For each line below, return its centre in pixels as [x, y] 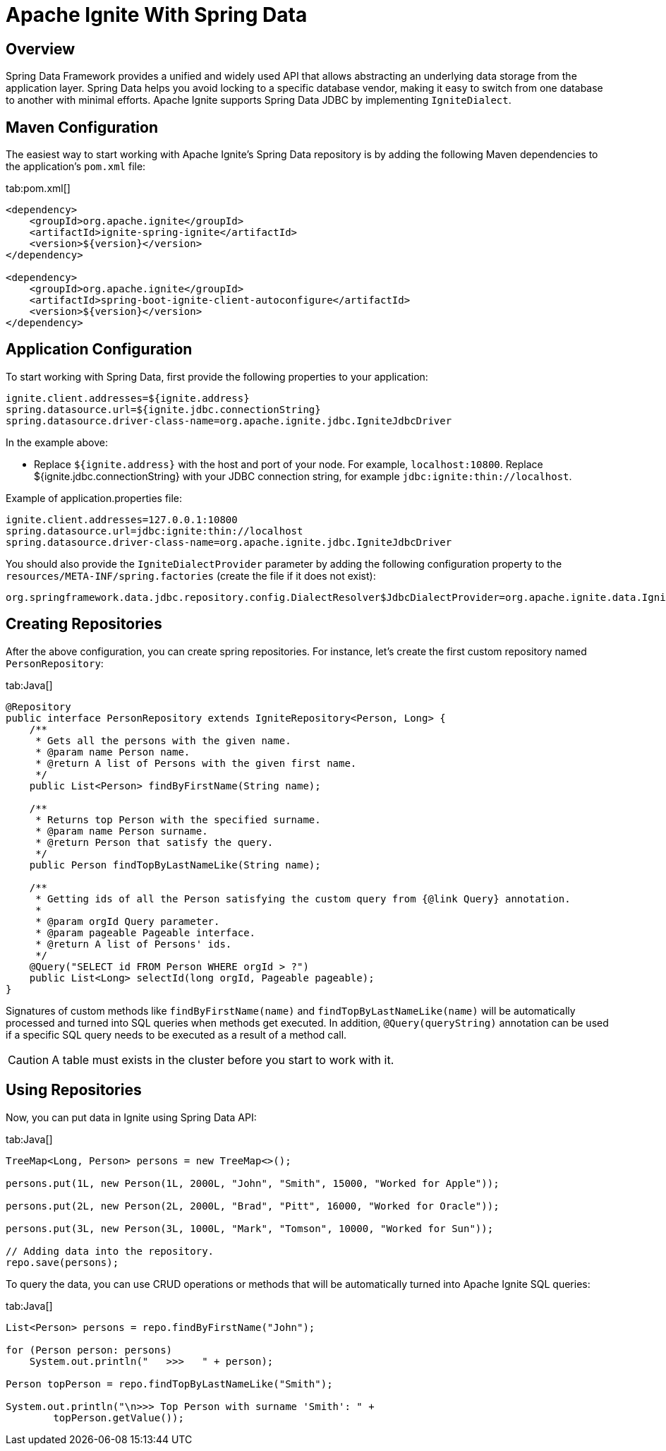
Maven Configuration [82, 127]
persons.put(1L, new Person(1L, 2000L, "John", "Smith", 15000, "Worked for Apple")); [253, 1183]
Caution [29, 1059]
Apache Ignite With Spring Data [157, 15]
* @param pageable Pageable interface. [146, 932]
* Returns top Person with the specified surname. [178, 819]
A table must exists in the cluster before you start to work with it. [223, 1059]
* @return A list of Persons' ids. [134, 944]
